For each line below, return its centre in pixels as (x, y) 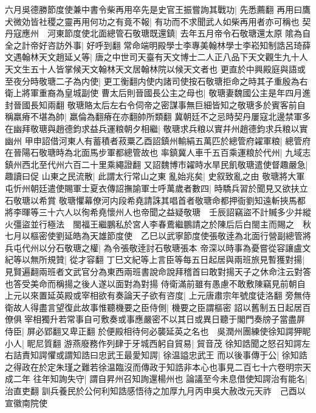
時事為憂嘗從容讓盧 (264, 247)
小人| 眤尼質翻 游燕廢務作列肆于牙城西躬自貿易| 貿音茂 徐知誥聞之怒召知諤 (153, 343)
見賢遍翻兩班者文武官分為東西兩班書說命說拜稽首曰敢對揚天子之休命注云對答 (158, 272)
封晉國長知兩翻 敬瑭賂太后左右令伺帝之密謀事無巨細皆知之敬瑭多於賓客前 (151, 104)
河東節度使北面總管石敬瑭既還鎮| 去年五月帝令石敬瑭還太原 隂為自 (179, 33)
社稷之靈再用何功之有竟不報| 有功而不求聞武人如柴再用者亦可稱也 (169, 21)
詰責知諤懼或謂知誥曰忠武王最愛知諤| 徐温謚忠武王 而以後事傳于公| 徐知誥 (160, 355)
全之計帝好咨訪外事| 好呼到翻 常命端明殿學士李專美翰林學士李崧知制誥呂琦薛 (158, 45)
